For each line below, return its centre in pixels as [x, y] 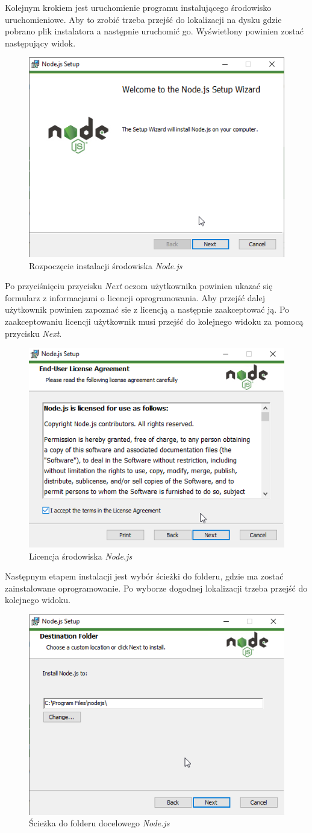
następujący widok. [40, 43]
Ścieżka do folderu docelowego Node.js [99, 823]
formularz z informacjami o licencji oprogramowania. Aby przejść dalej [135, 297]
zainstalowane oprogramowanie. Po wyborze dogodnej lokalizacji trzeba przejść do [156, 588]
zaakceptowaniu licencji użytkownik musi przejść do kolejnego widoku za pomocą [154, 321]
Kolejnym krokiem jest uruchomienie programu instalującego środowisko [138, 7]
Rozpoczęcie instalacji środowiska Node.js [106, 265]
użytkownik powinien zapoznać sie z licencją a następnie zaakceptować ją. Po [147, 309]
